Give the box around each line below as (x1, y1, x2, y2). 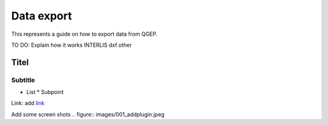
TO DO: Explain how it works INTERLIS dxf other (11, 41, 132, 49)
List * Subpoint (26, 89, 64, 96)
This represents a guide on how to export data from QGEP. (11, 30, 158, 38)
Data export (11, 9, 72, 22)
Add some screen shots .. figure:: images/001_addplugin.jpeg (11, 110, 165, 118)
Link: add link (11, 100, 45, 107)
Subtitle (11, 76, 35, 84)
